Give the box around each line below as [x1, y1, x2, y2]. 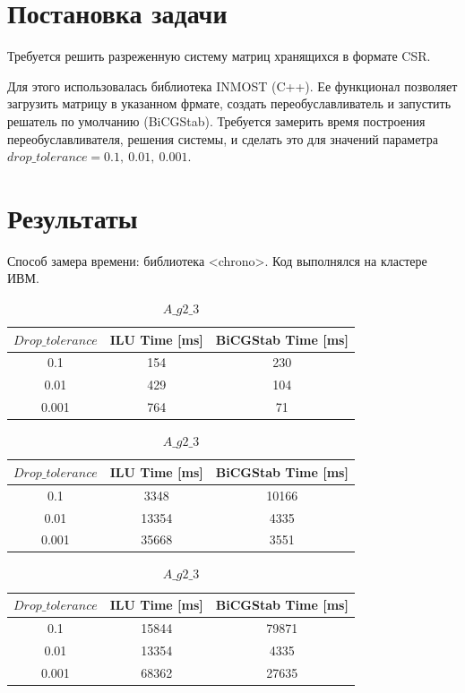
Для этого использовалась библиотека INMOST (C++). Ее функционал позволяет [7, 76, 458, 95]
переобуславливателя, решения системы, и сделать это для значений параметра [7, 129, 438, 148]
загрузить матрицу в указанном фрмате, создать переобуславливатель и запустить [7, 94, 452, 113]
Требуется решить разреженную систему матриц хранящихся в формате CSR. [7, 47, 431, 65]
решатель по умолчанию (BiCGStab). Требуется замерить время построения [7, 111, 426, 130]
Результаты [7, 199, 138, 235]
